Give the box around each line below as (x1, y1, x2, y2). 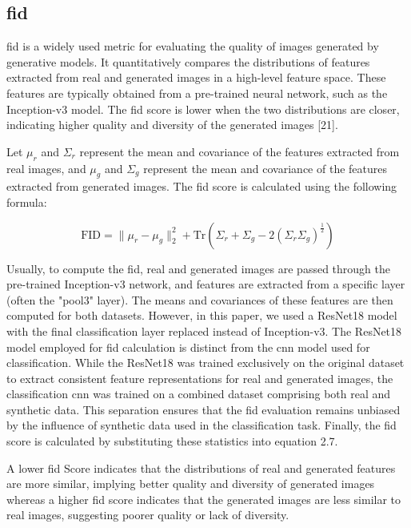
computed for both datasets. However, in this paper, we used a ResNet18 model (6, 307, 397, 324)
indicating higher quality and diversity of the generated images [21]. (6, 116, 338, 133)
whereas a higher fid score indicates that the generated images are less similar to (6, 490, 401, 507)
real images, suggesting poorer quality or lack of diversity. (6, 506, 289, 523)
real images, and (6, 159, 86, 176)
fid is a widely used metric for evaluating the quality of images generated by (6, 38, 379, 54)
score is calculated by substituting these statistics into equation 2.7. (6, 433, 338, 449)
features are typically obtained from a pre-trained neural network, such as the (6, 84, 388, 101)
